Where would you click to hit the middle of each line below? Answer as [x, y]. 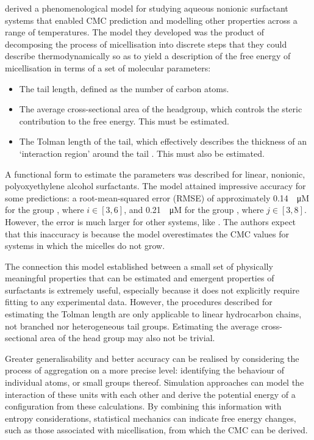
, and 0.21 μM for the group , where [194, 210]
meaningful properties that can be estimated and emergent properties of [140, 278]
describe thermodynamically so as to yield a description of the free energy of [148, 56]
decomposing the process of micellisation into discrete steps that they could [146, 44]
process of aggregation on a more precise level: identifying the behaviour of [145, 370]
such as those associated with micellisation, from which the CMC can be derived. [156, 430]
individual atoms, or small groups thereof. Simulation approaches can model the [155, 382]
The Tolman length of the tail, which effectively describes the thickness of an [163, 141]
